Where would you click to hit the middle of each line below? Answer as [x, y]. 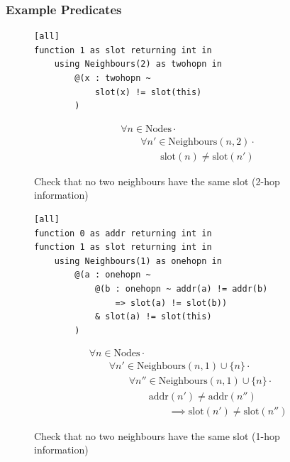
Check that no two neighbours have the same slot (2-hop [157, 181]
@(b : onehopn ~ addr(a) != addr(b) [181, 289]
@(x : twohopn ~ [113, 78]
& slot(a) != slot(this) [153, 317]
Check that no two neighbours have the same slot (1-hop [157, 435]
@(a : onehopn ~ [113, 275]
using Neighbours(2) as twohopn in [138, 64]
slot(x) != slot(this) [148, 92]
